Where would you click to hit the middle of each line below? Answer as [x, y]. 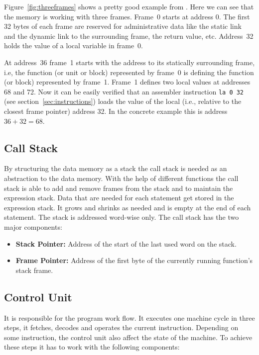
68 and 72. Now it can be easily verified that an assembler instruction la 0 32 [124, 91]
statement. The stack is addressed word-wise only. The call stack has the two [122, 217]
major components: [33, 226]
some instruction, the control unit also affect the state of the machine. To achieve [128, 337]
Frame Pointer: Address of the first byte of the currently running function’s [134, 260]
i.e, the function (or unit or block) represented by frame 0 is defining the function [129, 72]
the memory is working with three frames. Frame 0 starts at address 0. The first [127, 16]
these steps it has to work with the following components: [92, 347]
